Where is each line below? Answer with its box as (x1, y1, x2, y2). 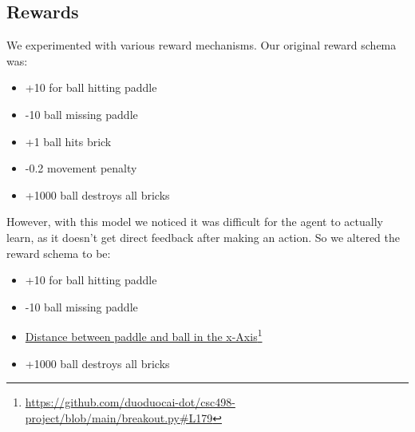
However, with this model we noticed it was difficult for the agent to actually (6, 213, 383, 230)
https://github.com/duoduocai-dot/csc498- (25, 394, 235, 410)
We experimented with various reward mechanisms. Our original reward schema (6, 37, 397, 54)
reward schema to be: (6, 244, 111, 261)
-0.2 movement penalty (25, 160, 137, 176)
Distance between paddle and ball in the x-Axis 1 (25, 326, 263, 344)
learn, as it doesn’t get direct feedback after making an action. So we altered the (6, 228, 401, 245)
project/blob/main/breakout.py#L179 (25, 409, 213, 426)
